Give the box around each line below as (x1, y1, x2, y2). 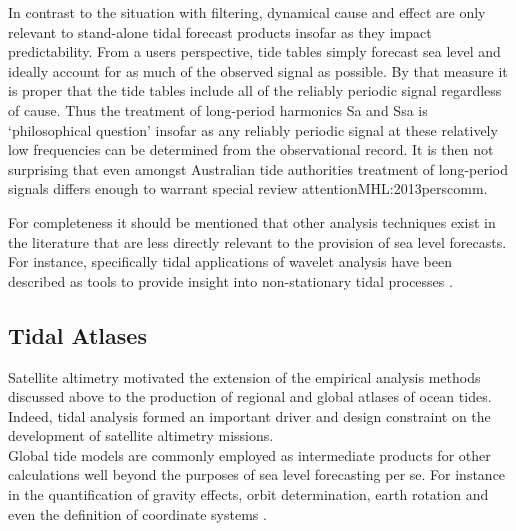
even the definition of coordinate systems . (8, 503, 267, 524)
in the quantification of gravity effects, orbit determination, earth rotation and (8, 484, 489, 505)
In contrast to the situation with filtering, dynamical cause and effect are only (8, 2, 486, 22)
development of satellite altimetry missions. (8, 425, 274, 446)
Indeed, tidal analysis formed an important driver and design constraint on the (8, 405, 491, 426)
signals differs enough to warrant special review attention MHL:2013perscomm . (8, 178, 488, 199)
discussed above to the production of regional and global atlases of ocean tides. (8, 386, 492, 407)
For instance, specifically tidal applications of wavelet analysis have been (8, 251, 452, 272)
